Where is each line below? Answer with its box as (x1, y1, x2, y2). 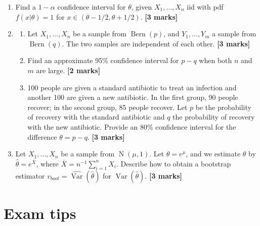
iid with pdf (187, 2, 224, 12)
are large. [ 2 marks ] (36, 65, 101, 75)
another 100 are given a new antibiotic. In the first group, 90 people (27, 92, 238, 102)
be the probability (195, 101, 251, 112)
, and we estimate (186, 148, 241, 159)
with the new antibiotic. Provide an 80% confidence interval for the (27, 121, 236, 132)
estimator (15, 170, 45, 181)
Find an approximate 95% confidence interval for (27, 55, 179, 66)
